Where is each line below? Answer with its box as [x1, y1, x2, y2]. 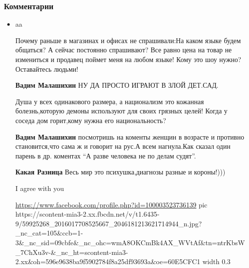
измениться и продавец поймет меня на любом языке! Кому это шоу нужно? [15, 54, 241, 64]
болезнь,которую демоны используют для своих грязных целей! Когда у [15, 106, 228, 116]
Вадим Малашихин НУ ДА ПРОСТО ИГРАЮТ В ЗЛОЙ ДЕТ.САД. [15, 80, 218, 90]
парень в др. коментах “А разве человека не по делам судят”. [15, 150, 196, 160]
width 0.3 [202, 256, 231, 267]
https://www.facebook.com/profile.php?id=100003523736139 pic [15, 199, 208, 209]
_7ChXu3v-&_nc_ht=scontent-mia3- [15, 247, 128, 257]
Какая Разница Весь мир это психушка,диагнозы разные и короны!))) [15, 167, 226, 177]
